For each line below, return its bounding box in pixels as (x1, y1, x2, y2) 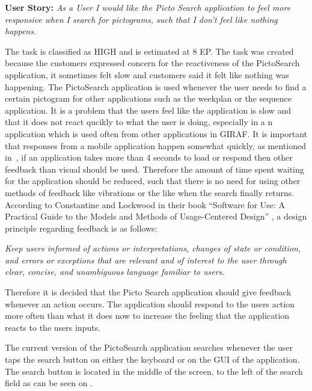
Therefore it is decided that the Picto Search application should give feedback (5, 286, 292, 298)
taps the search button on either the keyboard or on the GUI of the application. (5, 353, 300, 366)
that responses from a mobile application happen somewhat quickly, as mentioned (5, 139, 306, 152)
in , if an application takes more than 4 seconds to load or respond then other (5, 151, 293, 164)
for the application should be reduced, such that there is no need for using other (5, 174, 301, 187)
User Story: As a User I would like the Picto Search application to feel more (5, 1, 291, 13)
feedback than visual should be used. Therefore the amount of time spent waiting (5, 162, 304, 175)
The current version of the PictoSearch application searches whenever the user (5, 341, 293, 354)
